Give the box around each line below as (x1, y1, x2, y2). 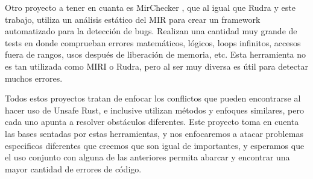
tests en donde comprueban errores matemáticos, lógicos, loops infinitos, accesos (5, 36, 301, 49)
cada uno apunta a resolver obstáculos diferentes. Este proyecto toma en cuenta (5, 115, 299, 128)
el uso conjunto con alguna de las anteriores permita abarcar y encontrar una (5, 151, 290, 163)
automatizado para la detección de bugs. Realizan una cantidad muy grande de (5, 25, 297, 37)
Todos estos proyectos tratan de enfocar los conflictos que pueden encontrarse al (5, 92, 301, 105)
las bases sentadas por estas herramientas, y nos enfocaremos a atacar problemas (5, 127, 303, 139)
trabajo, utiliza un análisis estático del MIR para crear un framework (5, 13, 261, 25)
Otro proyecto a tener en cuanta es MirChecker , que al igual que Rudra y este (5, 1, 296, 13)
